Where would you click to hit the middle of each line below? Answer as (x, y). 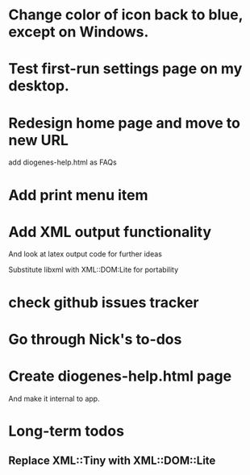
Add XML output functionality (110, 232)
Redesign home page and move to (124, 123)
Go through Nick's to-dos (95, 339)
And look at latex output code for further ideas (85, 254)
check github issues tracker (104, 302)
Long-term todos (67, 431)
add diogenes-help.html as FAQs (62, 162)
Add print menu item (78, 195)
